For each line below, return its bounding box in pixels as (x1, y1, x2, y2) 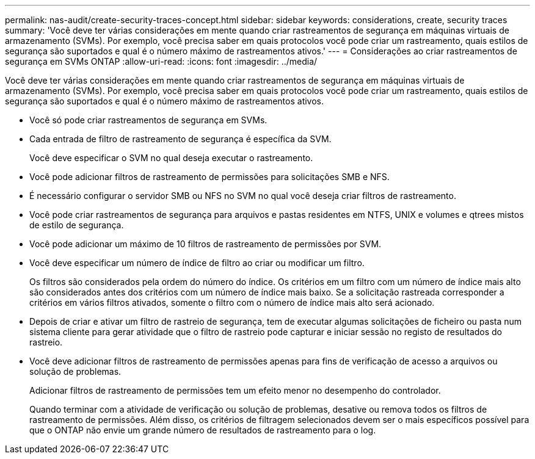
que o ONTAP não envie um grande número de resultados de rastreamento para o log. (29, 425, 376, 435)
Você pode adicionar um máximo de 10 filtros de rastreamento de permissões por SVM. (29, 239, 382, 249)
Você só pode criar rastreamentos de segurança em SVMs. (29, 115, 267, 125)
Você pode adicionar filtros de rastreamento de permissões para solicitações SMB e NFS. (29, 172, 390, 182)
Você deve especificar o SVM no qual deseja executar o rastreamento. (29, 153, 313, 163)
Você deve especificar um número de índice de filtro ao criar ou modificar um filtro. (29, 258, 365, 268)
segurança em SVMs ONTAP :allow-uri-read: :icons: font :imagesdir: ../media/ (5, 56, 318, 67)
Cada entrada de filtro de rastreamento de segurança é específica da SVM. (29, 134, 332, 144)
